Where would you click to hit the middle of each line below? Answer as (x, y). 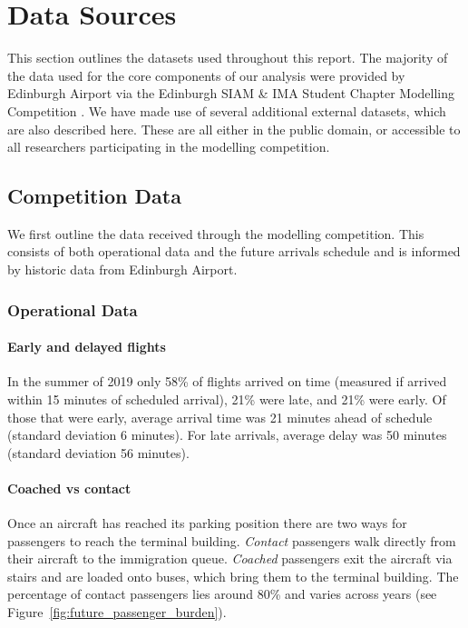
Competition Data (94, 196)
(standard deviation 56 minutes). (98, 452)
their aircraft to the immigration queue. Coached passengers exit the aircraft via (230, 558)
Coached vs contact (69, 488)
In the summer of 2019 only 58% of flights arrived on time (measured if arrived (227, 381)
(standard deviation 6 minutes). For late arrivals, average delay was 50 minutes (227, 435)
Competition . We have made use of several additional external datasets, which (227, 110)
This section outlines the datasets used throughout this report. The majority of (228, 58)
